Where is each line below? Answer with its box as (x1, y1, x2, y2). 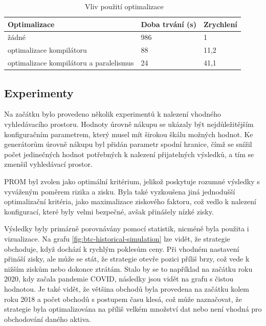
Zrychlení (203, 18, 237, 29)
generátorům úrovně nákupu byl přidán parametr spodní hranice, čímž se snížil (4, 139, 252, 149)
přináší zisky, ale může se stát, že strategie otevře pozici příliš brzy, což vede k (4, 253, 250, 264)
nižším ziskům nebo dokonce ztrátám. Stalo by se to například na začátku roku (4, 263, 253, 274)
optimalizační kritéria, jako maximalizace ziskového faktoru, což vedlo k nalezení (4, 196, 256, 207)
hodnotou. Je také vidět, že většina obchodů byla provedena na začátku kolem (4, 283, 250, 294)
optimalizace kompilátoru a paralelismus (8, 57, 134, 68)
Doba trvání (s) (141, 18, 196, 29)
